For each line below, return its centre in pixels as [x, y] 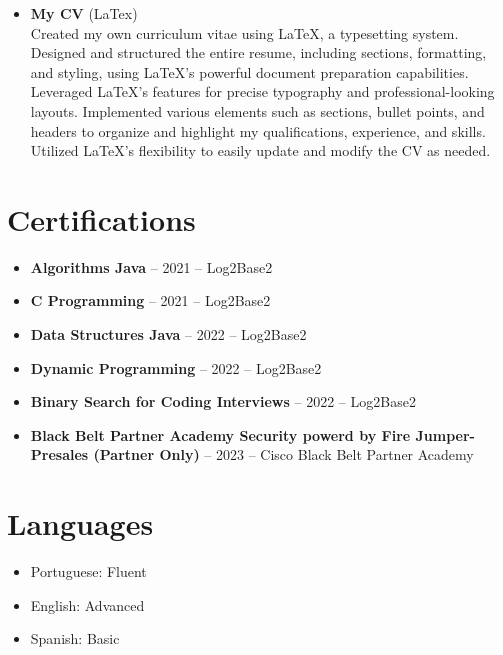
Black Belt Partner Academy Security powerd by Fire [220, 434]
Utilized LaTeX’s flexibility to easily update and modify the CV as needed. [260, 150]
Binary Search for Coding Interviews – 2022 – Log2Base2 [223, 401]
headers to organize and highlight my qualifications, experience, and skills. [258, 130]
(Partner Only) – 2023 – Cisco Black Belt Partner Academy [283, 454]
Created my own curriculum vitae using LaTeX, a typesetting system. [244, 32]
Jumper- [445, 434]
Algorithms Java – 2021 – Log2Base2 [151, 266]
